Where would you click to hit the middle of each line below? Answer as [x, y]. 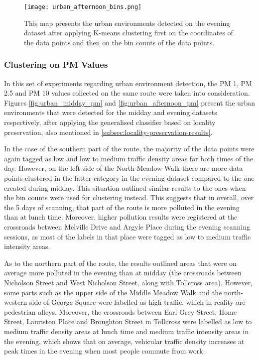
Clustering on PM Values [56, 64]
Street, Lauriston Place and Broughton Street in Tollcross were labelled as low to [128, 321]
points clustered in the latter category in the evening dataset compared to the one [129, 178]
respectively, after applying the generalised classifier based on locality [110, 122]
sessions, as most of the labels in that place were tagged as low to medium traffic [128, 236]
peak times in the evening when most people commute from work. [105, 351]
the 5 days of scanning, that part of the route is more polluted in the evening [122, 207]
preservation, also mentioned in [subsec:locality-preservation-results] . [108, 132]
